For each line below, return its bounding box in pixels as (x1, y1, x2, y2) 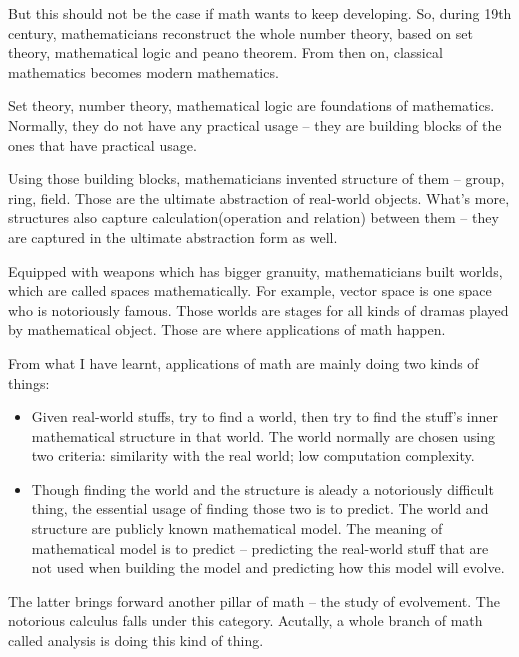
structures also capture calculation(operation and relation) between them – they (8, 207, 499, 228)
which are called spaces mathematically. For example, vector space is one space (8, 280, 492, 301)
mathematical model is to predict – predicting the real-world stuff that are (31, 537, 489, 558)
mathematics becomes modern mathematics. (8, 61, 279, 82)
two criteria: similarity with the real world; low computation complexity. (31, 445, 475, 466)
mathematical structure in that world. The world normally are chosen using (31, 425, 496, 446)
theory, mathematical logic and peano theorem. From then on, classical (8, 42, 443, 63)
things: (8, 372, 50, 393)
